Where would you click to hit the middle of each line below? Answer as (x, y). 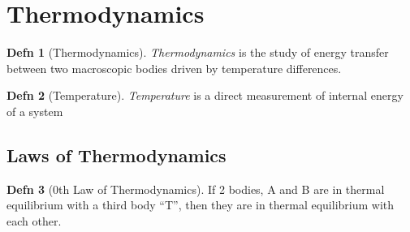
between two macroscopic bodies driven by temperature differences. (174, 68)
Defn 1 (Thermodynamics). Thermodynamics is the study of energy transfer (198, 52)
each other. (34, 220)
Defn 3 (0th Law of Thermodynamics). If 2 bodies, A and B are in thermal (196, 189)
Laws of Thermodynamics (117, 155)
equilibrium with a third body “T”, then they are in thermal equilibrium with (201, 205)
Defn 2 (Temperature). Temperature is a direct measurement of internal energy (205, 95)
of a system (35, 111)
